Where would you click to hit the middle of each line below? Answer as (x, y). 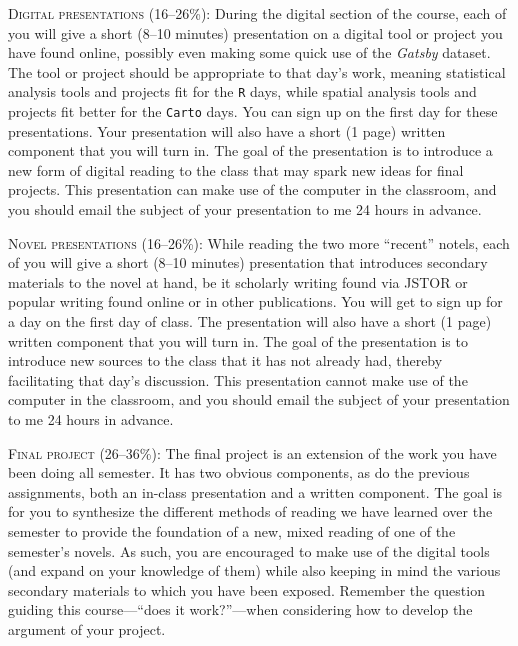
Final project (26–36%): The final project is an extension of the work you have (252, 452)
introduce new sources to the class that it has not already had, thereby (225, 360)
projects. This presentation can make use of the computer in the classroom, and (252, 189)
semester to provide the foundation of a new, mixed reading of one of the (232, 530)
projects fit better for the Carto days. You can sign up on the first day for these (253, 111)
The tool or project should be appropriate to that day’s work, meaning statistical (257, 71)
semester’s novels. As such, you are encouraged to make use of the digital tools (249, 550)
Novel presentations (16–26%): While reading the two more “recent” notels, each (259, 242)
